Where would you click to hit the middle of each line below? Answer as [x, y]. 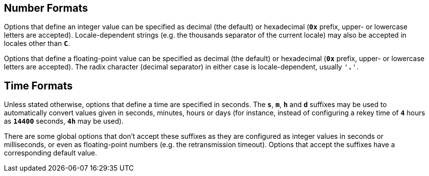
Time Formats [38, 86]
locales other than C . [37, 44]
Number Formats [46, 8]
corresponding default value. [50, 153]
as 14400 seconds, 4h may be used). [64, 121]
